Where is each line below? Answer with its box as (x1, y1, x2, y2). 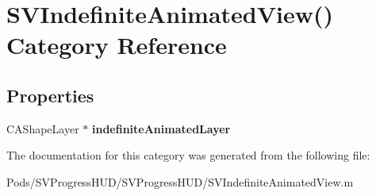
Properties (6, 83, 94, 107)
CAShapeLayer (6, 120, 79, 136)
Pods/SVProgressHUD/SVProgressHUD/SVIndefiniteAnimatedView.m (6, 173, 354, 190)
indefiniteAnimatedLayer (91, 120, 231, 136)
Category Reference (6, 29, 227, 61)
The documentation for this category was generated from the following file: (6, 147, 370, 163)
